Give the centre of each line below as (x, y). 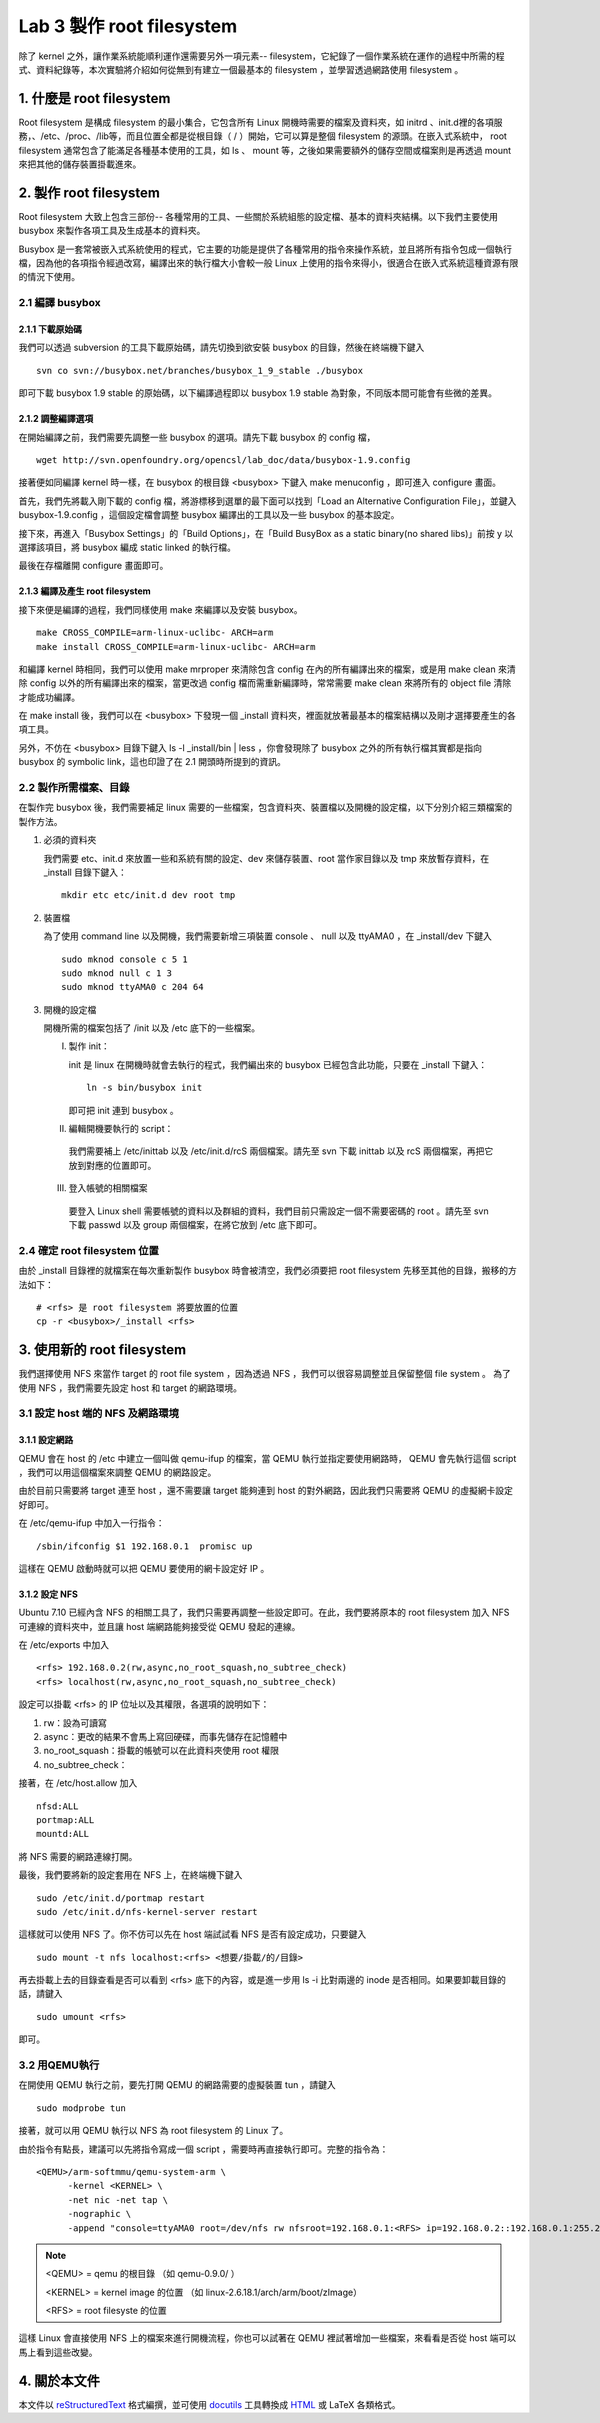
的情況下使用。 (49, 277)
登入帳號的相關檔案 (108, 1188)
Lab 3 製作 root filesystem (128, 26)
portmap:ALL (65, 1819)
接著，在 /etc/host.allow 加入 (78, 1783)
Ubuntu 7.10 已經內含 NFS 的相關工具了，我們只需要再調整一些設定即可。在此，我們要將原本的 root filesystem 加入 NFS (264, 1612)
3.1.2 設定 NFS (48, 1594)
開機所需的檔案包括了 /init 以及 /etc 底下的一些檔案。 (152, 1028)
